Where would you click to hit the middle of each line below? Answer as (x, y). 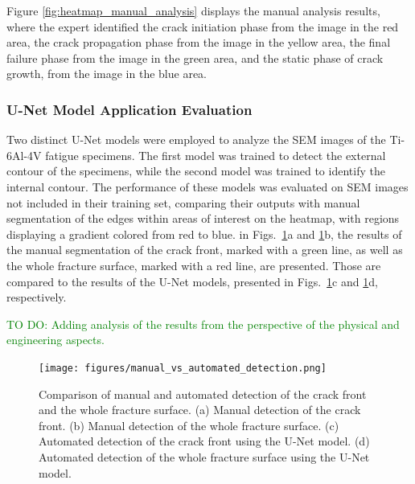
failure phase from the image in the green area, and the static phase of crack (195, 57)
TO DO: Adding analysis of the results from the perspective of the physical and (203, 324)
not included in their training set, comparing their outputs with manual (183, 202)
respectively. (37, 297)
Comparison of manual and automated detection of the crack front (203, 394)
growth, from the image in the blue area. (107, 74)
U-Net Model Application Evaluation (129, 109)
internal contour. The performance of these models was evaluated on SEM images (207, 186)
